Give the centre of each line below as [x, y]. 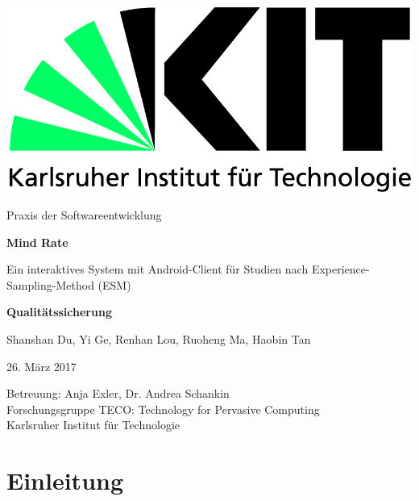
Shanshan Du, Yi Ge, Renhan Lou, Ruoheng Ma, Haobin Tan [159, 338]
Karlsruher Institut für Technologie [93, 425]
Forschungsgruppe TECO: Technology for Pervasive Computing [163, 409]
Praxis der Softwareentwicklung [84, 215]
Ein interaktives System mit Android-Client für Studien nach [158, 269]
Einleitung [65, 480]
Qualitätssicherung [59, 312]
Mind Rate [37, 242]
